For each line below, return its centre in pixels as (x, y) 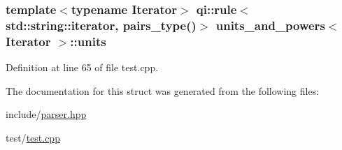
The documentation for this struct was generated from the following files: (163, 90)
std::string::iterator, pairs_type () (101, 25)
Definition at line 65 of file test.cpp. (82, 67)
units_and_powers (270, 25)
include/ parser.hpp (46, 114)
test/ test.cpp (33, 137)
